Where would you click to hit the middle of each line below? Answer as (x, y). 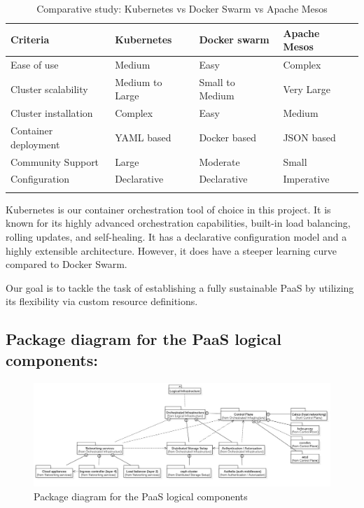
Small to (217, 82)
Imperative (306, 179)
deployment (35, 144)
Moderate (219, 161)
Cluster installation (52, 113)
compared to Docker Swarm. (66, 264)
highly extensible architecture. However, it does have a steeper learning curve (171, 250)
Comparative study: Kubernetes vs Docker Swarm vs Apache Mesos (182, 8)
